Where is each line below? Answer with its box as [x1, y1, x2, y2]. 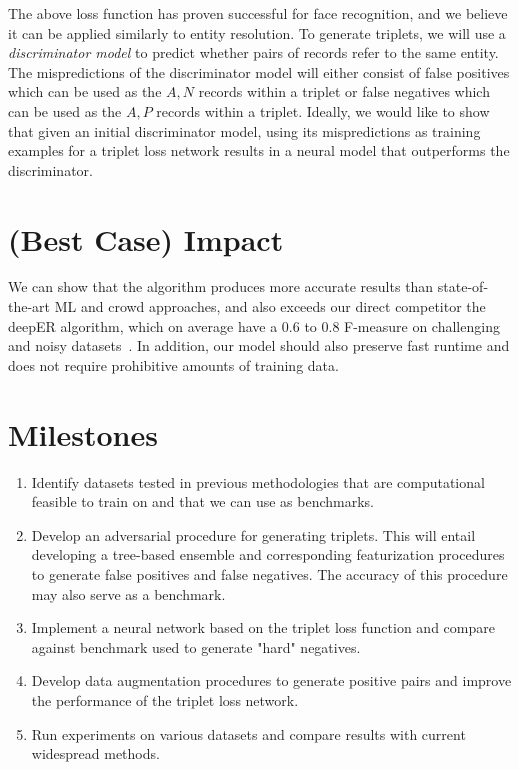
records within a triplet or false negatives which [198, 81, 490, 102]
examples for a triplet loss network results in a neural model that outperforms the [8, 140, 510, 161]
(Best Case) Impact [8, 218, 284, 259]
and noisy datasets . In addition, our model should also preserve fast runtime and [8, 335, 510, 356]
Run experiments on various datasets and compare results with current [31, 723, 466, 744]
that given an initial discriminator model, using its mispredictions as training [8, 120, 481, 141]
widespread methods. [31, 743, 160, 764]
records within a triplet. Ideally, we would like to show [156, 100, 490, 121]
